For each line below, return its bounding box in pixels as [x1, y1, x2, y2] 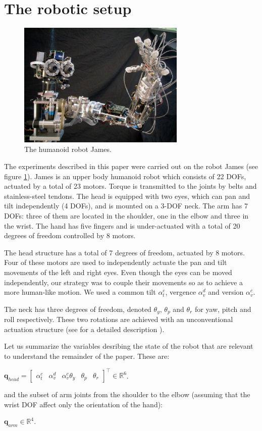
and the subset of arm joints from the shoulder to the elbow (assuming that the [4, 389, 250, 400]
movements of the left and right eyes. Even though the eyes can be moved [4, 267, 232, 278]
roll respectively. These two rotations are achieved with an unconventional [4, 314, 233, 325]
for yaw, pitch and [194, 303, 251, 314]
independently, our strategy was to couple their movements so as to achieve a [4, 277, 243, 287]
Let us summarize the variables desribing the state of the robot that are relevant [4, 341, 253, 351]
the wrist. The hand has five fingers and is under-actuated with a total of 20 [4, 220, 240, 231]
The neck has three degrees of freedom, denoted [4, 303, 151, 314]
